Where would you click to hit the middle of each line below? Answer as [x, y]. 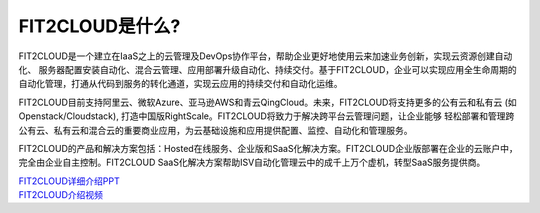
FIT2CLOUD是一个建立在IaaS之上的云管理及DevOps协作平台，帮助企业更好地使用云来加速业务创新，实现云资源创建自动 [265, 56]
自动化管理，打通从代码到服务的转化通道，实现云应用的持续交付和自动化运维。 [180, 84]
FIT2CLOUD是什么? [99, 26]
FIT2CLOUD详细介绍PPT [69, 181]
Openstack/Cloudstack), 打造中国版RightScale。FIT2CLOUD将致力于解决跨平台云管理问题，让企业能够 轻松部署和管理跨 [266, 116]
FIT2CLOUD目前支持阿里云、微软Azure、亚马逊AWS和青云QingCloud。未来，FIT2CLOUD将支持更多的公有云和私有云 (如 [267, 102]
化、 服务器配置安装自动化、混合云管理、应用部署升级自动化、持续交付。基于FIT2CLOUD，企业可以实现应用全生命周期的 [267, 69]
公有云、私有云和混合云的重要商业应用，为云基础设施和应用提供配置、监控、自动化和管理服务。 [215, 130]
